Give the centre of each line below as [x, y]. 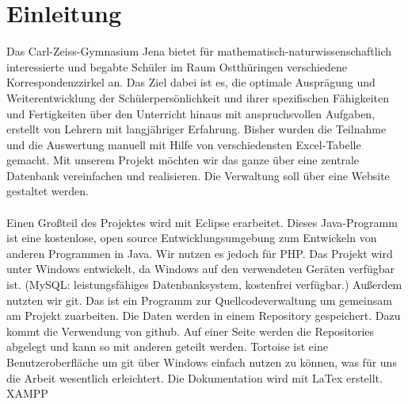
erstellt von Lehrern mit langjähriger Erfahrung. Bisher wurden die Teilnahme [196, 129]
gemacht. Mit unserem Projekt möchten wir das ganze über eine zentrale [183, 160]
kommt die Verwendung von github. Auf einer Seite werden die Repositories [191, 331]
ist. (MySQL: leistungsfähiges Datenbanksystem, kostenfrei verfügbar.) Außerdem [204, 285]
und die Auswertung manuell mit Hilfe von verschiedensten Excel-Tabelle [184, 144]
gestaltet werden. [48, 191]
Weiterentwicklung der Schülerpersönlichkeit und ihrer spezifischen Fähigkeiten [198, 97]
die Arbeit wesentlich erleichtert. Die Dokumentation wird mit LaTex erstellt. [194, 377]
